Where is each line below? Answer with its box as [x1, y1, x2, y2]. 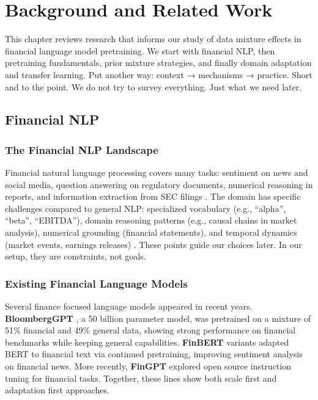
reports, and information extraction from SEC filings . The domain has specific [5, 190, 301, 203]
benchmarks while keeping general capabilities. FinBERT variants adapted [5, 335, 289, 348]
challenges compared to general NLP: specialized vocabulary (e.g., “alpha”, [5, 202, 286, 214]
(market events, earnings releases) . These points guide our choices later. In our [5, 238, 302, 250]
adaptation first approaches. [5, 384, 109, 396]
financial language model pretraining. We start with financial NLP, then [5, 44, 275, 57]
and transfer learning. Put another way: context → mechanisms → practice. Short [5, 68, 312, 81]
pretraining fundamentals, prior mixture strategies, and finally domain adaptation [5, 56, 312, 69]
